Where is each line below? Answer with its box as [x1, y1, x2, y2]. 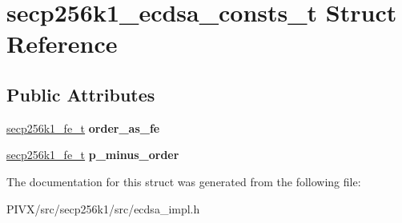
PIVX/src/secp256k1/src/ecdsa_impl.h [6, 200, 200, 217]
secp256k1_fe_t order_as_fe [6, 119, 160, 136]
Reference [6, 27, 118, 60]
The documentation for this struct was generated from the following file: [6, 173, 361, 189]
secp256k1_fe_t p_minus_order [6, 146, 179, 163]
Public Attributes [6, 82, 155, 106]
